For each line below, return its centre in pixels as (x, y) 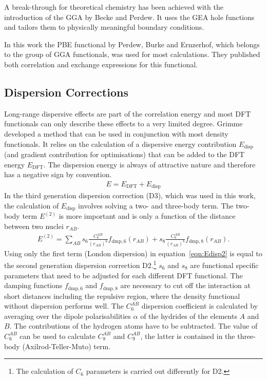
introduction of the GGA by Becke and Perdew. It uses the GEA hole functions (129, 17)
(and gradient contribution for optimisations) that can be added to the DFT (125, 154)
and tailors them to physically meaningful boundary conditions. (104, 27)
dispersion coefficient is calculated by (200, 306)
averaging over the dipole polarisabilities (68, 316)
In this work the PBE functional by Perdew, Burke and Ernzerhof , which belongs (132, 44)
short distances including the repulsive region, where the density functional (122, 296)
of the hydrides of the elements (189, 316)
